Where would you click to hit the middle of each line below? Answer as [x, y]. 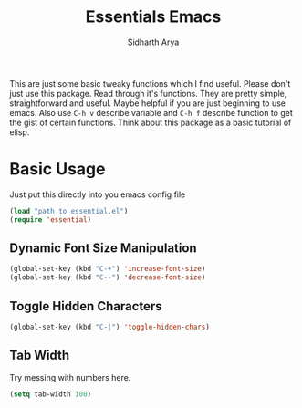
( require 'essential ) [51, 220]
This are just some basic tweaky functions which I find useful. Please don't [150, 83]
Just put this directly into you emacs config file [98, 194]
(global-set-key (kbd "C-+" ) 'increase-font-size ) [108, 269]
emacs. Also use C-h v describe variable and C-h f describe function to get [151, 112]
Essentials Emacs [153, 17]
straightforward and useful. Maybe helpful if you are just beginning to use [147, 103]
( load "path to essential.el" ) [69, 211]
